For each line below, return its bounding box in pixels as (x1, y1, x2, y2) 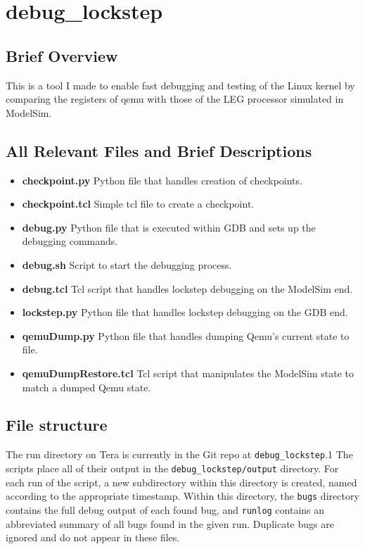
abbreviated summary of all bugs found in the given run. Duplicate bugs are (6, 516, 334, 531)
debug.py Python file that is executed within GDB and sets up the (22, 220, 316, 234)
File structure (6, 414, 108, 436)
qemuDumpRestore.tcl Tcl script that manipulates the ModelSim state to (22, 365, 354, 380)
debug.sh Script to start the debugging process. (22, 257, 232, 272)
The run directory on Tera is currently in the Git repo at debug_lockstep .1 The (6, 447, 353, 462)
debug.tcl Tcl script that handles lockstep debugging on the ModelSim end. (22, 281, 353, 296)
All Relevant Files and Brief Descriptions (6, 139, 312, 161)
